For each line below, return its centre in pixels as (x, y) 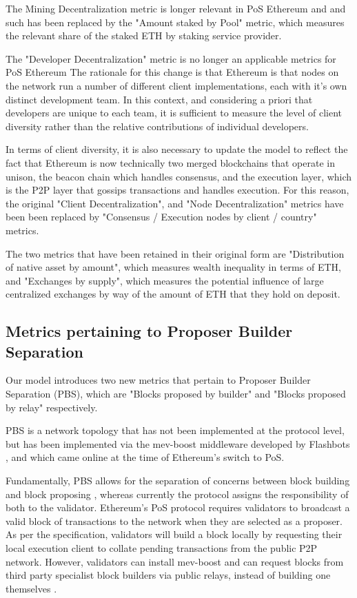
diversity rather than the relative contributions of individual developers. (157, 126)
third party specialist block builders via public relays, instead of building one (168, 575)
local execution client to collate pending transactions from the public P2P (162, 548)
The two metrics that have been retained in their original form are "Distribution (175, 253)
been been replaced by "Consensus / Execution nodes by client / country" (161, 217)
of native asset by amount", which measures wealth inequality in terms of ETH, (173, 267)
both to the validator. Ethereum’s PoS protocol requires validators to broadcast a (178, 507)
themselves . (31, 588)
